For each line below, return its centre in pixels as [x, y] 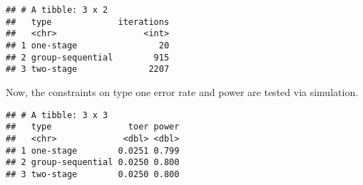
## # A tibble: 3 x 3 [57, 115]
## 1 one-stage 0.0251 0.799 [93, 150]
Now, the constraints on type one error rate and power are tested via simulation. [182, 91]
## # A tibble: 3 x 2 [57, 10]
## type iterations [88, 22]
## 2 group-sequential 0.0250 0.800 [93, 163]
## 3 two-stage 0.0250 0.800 [93, 174]
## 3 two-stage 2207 [88, 69]
